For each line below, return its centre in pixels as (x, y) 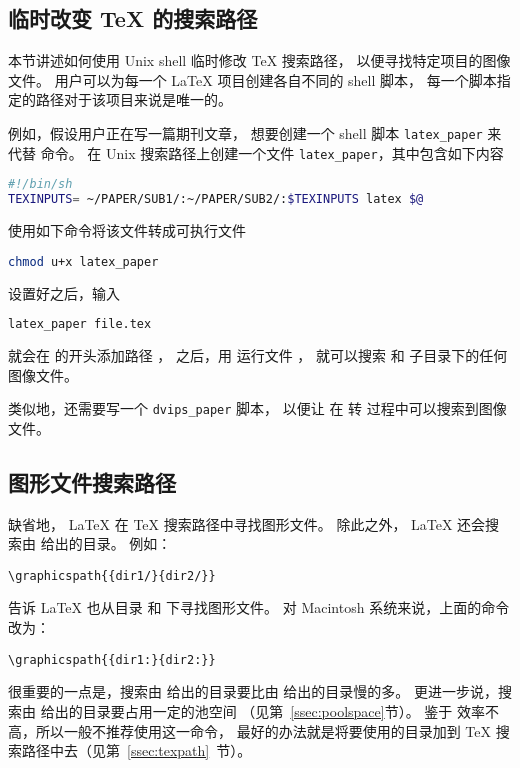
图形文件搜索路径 (92, 481)
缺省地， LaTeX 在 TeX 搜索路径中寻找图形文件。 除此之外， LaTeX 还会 (247, 523)
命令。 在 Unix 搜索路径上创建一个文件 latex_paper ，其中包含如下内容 (272, 152)
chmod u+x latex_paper (83, 261)
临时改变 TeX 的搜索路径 (133, 18)
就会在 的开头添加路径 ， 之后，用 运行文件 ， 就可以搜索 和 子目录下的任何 (258, 354)
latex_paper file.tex (80, 324)
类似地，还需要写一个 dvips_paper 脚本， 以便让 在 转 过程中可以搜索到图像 (257, 408)
